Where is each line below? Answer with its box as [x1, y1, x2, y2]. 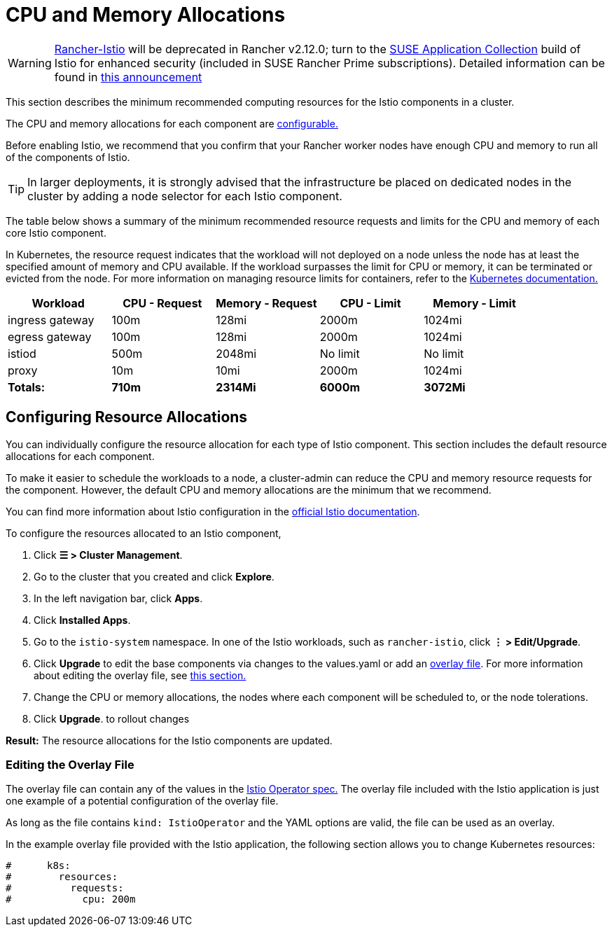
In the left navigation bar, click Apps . [34, 592, 203, 604]
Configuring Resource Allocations [6, 408, 248, 426]
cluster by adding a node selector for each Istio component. [27, 188, 342, 203]
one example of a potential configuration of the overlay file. [6, 795, 279, 807]
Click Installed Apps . [34, 613, 131, 626]
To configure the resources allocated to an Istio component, [6, 527, 281, 539]
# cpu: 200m [6, 893, 136, 905]
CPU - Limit [340, 295, 401, 310]
